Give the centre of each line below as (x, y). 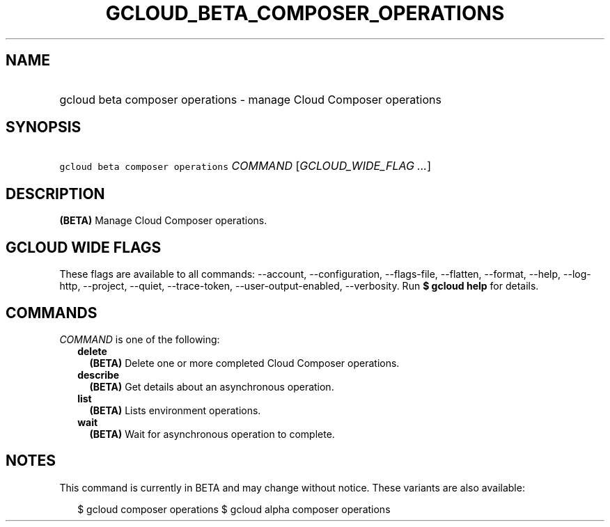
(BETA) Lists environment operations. (175, 410)
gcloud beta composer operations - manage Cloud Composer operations (250, 99)
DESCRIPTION (55, 194)
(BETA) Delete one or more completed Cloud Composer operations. (244, 363)
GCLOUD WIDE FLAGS (84, 247)
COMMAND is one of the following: (140, 339)
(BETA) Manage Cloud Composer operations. (163, 221)
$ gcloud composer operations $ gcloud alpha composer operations (234, 509)
